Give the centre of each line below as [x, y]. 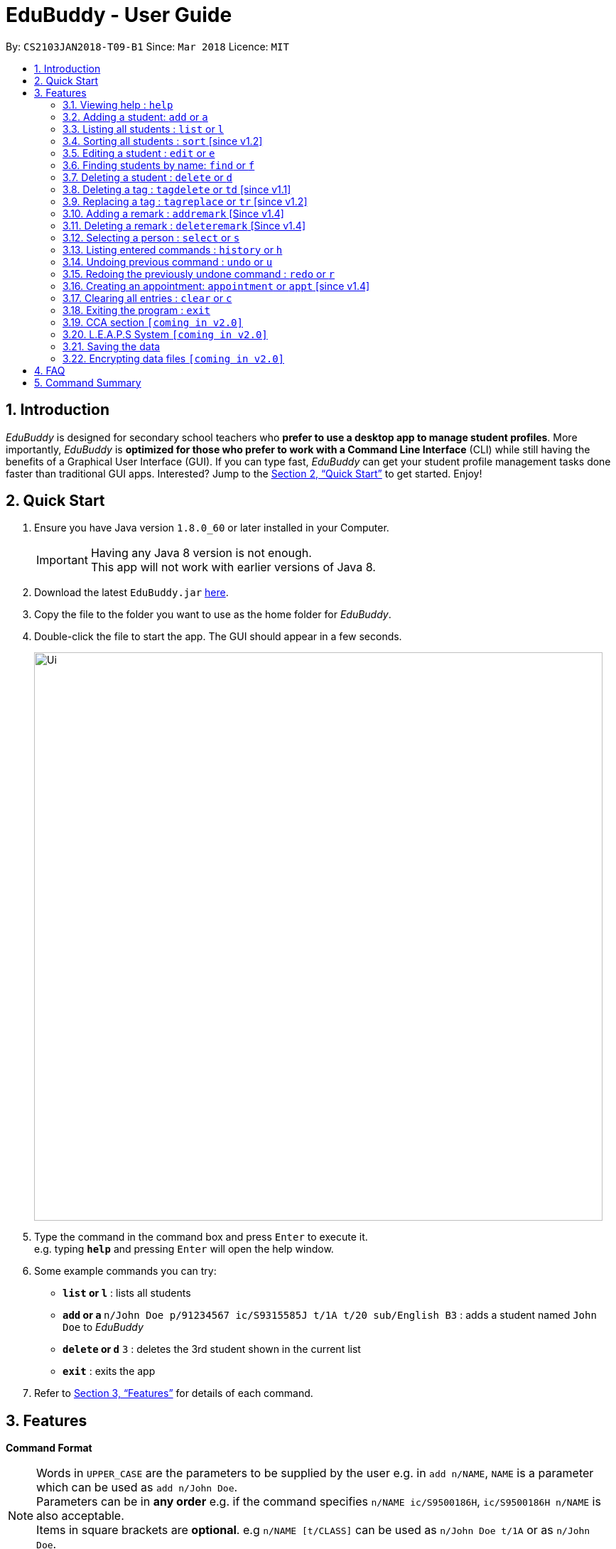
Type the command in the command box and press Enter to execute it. [201, 1237]
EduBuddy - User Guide [119, 15]
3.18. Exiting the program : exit [136, 310]
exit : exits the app [109, 1371]
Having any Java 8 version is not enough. [201, 553]
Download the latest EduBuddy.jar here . [131, 593]
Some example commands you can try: [125, 1271]
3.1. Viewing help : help [118, 104]
